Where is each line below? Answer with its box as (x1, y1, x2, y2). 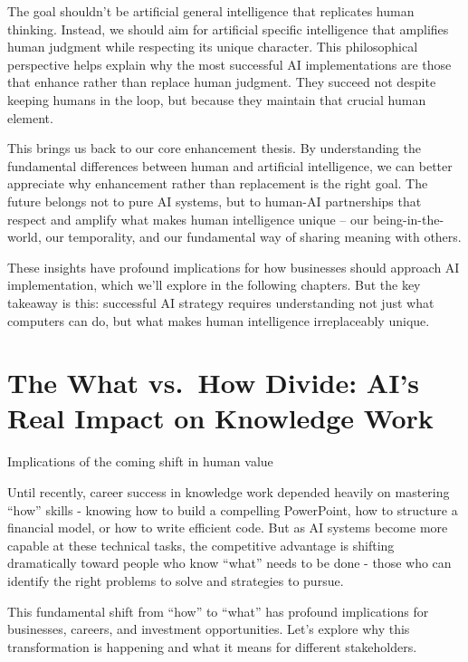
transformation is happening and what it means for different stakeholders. (7, 637, 417, 656)
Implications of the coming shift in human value (7, 452, 273, 471)
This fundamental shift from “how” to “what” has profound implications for (7, 601, 429, 620)
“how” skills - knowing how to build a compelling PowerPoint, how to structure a (7, 500, 458, 519)
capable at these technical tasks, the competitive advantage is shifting (7, 535, 395, 554)
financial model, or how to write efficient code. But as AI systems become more (7, 518, 448, 537)
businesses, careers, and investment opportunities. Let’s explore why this (7, 619, 410, 638)
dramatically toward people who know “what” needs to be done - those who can (7, 553, 452, 572)
